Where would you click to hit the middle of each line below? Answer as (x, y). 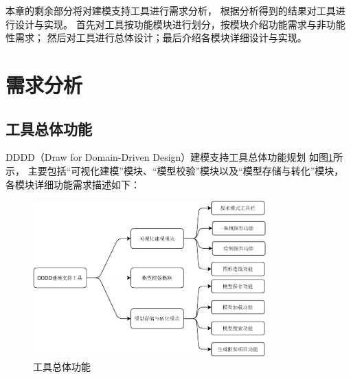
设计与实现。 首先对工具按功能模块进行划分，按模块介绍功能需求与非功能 (180, 24)
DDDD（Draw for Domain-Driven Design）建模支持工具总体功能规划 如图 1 (169, 157)
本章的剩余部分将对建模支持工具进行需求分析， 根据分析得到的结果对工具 (171, 10)
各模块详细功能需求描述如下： (73, 184)
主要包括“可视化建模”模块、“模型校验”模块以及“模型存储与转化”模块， (186, 170)
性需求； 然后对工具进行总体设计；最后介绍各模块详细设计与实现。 (156, 37)
